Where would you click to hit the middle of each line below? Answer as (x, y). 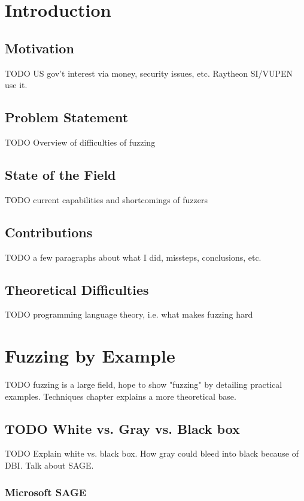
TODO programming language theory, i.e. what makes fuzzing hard (129, 314)
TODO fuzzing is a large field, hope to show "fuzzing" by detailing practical (144, 384)
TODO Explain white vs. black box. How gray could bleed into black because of (152, 453)
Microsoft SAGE (46, 492)
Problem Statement (67, 117)
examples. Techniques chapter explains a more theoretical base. (121, 396)
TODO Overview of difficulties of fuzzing (80, 142)
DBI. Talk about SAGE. (49, 465)
